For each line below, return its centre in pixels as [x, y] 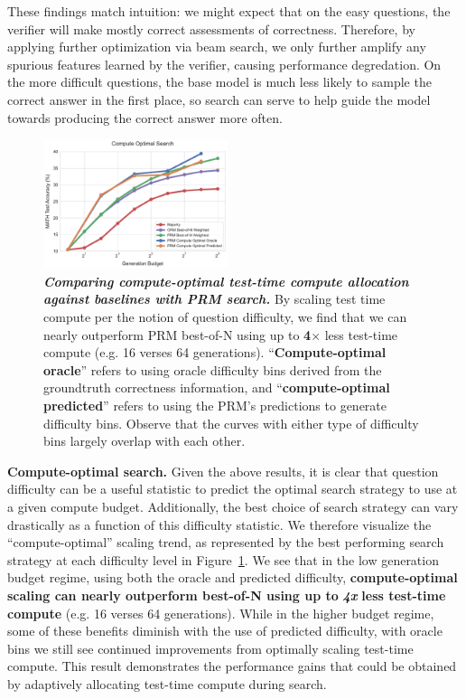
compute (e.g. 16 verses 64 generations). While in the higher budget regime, [221, 613]
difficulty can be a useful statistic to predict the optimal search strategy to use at [233, 489]
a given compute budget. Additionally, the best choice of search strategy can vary [233, 506]
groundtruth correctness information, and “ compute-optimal [217, 387]
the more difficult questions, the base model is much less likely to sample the [219, 82]
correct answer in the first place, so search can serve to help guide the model [219, 99]
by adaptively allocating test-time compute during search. [167, 683]
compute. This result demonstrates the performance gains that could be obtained [232, 666]
